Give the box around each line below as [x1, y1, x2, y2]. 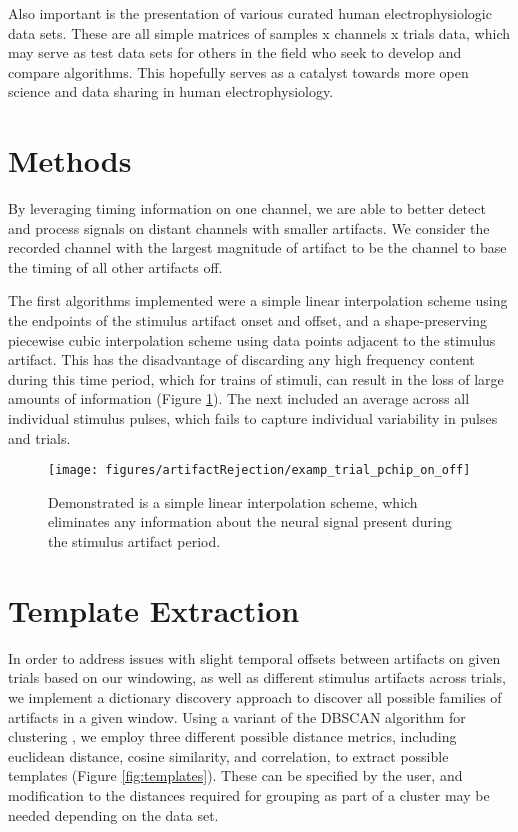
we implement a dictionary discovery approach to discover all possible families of [8, 686, 502, 707]
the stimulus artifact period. [48, 531, 221, 552]
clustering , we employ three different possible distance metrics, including [8, 726, 457, 747]
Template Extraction [8, 589, 300, 630]
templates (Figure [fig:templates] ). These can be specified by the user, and [8, 765, 463, 786]
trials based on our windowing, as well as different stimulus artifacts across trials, [8, 667, 506, 688]
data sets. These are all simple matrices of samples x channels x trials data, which [8, 22, 511, 43]
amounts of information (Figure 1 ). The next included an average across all [8, 388, 470, 409]
